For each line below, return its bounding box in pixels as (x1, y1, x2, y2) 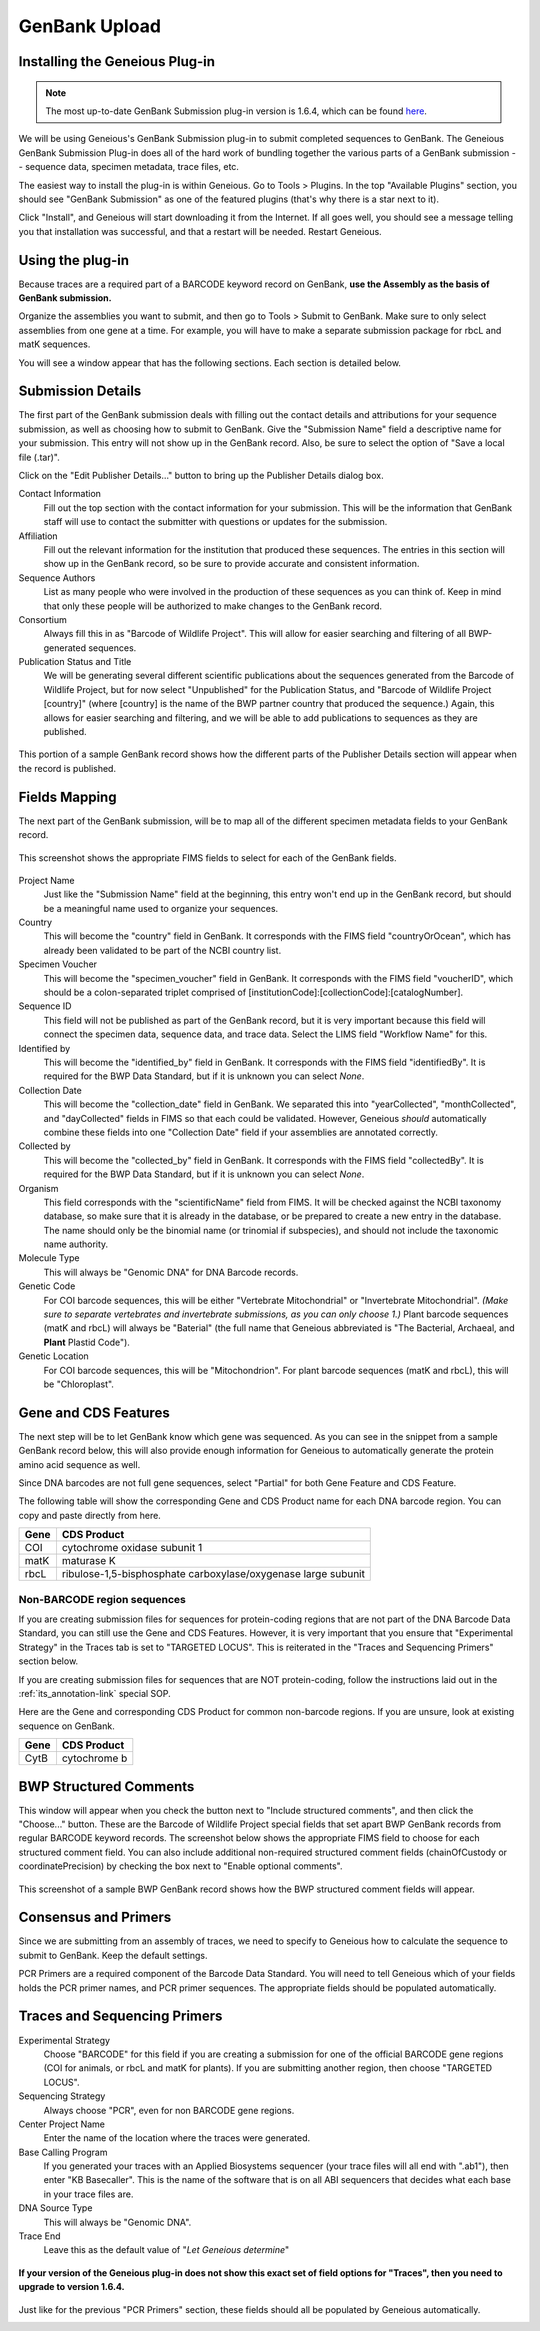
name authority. (43, 1238, 109, 1250)
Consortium (18, 613, 67, 625)
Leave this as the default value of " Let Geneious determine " (43, 2244, 290, 2256)
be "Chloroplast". (43, 1378, 115, 1390)
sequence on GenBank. (18, 1720, 115, 1732)
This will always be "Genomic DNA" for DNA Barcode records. (43, 1266, 299, 1278)
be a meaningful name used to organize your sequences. (43, 902, 279, 914)
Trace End (18, 2230, 61, 2242)
